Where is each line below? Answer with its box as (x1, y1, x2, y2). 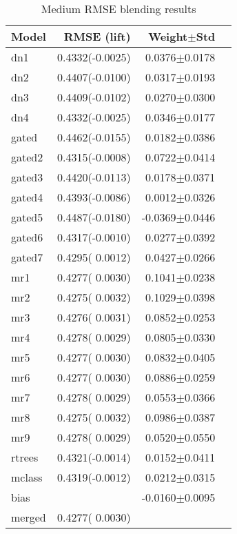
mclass (11, 469, 43, 485)
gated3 (11, 169, 43, 185)
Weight (148, 28, 188, 44)
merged (11, 509, 46, 525)
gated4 (11, 189, 43, 205)
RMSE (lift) (63, 28, 131, 44)
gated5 (11, 209, 43, 225)
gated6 (11, 229, 43, 245)
